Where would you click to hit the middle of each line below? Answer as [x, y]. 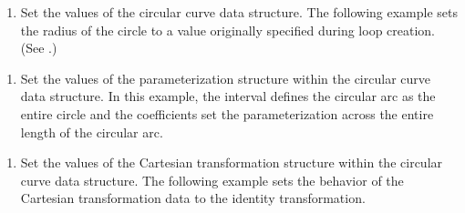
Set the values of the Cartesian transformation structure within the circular [232, 162]
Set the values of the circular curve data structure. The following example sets [239, 12]
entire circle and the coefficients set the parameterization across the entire [227, 113]
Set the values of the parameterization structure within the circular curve [225, 78]
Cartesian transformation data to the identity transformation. [193, 198]
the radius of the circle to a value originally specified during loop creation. [228, 30]
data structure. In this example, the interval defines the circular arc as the [228, 96]
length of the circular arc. [92, 132]
